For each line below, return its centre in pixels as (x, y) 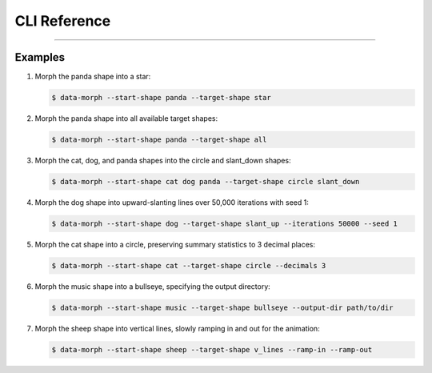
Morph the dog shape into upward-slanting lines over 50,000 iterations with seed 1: (172, 202)
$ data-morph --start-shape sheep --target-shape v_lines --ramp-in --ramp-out (212, 349)
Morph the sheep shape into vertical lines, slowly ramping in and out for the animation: (177, 328)
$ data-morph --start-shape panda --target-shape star (161, 98)
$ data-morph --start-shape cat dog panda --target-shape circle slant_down (206, 181)
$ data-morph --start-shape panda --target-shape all (159, 140)
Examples (40, 57)
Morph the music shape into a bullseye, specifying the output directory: (153, 286)
